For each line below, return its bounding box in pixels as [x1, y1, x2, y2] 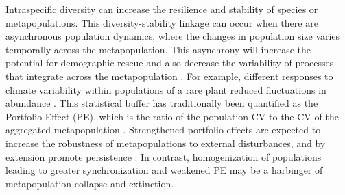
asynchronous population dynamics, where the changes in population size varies [5, 29, 340, 43]
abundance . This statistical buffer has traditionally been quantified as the [5, 96, 318, 110]
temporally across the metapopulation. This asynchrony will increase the [5, 42, 311, 56]
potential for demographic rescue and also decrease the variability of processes [5, 55, 334, 70]
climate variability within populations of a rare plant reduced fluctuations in [5, 82, 326, 96]
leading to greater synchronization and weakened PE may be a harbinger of [5, 163, 323, 177]
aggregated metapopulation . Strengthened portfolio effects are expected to [5, 122, 321, 137]
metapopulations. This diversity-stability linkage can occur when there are [5, 15, 318, 29]
